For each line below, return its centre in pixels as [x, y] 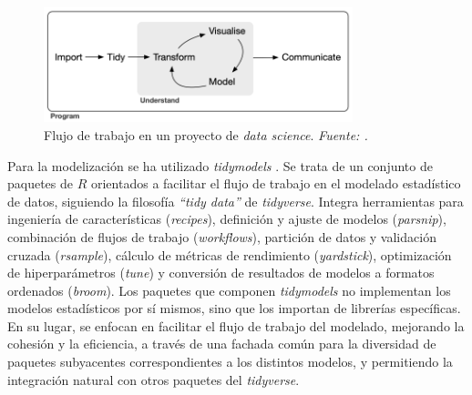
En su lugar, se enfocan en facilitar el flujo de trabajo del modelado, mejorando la [236, 325]
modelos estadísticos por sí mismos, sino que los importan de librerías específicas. [234, 308]
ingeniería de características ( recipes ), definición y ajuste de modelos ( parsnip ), [227, 219]
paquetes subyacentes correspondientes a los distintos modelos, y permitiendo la [230, 362]
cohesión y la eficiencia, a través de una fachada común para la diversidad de [222, 344]
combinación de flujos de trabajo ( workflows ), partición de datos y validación [222, 236]
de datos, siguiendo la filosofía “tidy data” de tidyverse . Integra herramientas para [236, 201]
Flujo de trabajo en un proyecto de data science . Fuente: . [206, 134]
